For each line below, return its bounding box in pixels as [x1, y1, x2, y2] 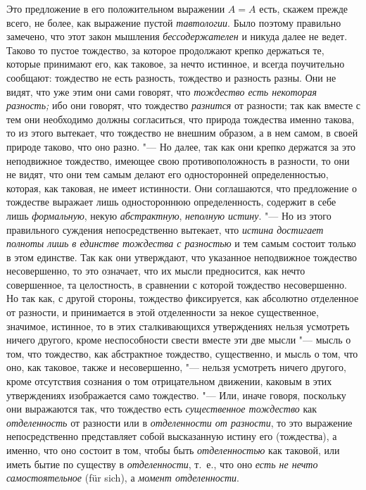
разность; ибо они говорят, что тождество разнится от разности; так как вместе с [6, 98, 361, 113]
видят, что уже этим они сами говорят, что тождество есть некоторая [6, 84, 317, 99]
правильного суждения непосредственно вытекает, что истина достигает [6, 222, 324, 237]
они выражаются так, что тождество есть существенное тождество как [6, 401, 317, 416]
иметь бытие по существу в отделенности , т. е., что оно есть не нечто [6, 456, 318, 471]
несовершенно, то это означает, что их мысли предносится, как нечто [6, 263, 305, 278]
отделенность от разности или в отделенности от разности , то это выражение [6, 415, 353, 429]
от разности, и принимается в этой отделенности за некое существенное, [6, 305, 319, 320]
